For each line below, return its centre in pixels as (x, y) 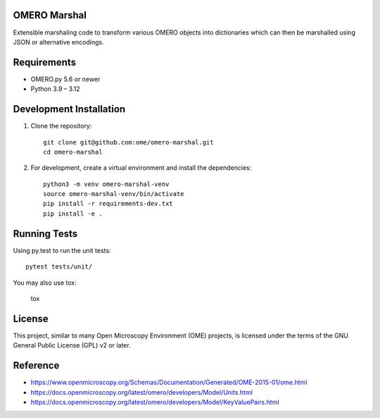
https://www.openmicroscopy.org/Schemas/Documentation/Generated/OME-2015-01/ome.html (169, 382)
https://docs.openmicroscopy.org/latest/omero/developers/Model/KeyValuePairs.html (155, 402)
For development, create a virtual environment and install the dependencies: (141, 168)
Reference (36, 365)
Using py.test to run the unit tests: (62, 250)
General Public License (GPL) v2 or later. (72, 345)
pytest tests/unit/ (59, 267)
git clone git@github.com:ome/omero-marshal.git (128, 142)
